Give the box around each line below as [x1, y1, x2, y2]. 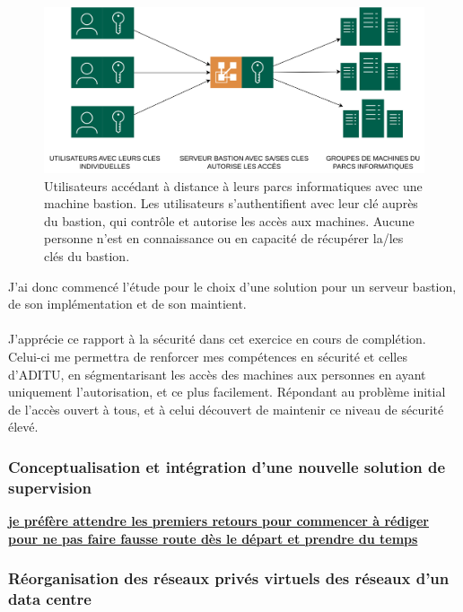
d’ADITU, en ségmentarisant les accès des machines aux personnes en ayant [8, 364, 426, 383]
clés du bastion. [44, 247, 130, 266]
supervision [8, 476, 92, 498]
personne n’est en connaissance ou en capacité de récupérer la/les [44, 229, 404, 248]
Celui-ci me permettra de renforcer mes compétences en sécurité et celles [8, 347, 407, 366]
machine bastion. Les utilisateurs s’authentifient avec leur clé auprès [44, 194, 418, 213]
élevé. [8, 417, 39, 436]
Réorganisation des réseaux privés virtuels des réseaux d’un [8, 567, 450, 590]
